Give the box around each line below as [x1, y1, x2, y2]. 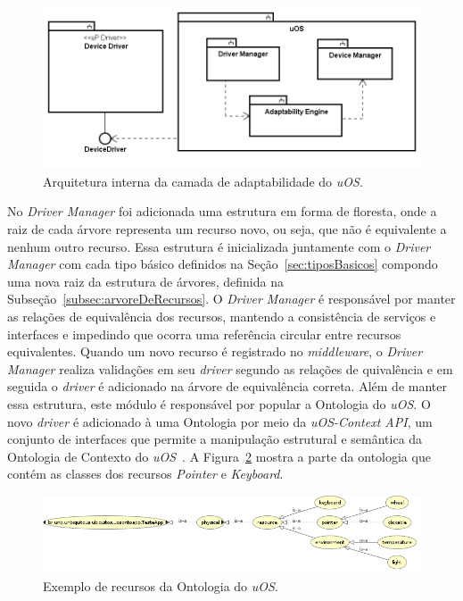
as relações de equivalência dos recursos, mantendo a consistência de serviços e [7, 307, 436, 326]
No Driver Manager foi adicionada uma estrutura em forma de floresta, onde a [7, 202, 437, 221]
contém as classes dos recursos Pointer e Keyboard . [7, 464, 284, 483]
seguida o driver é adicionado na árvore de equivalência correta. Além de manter [7, 377, 447, 396]
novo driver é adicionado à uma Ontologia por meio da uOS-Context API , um [7, 412, 433, 430]
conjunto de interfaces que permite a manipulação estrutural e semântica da [7, 430, 423, 448]
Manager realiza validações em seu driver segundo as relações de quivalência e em [7, 359, 453, 378]
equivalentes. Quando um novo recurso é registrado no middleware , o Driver [7, 342, 423, 361]
